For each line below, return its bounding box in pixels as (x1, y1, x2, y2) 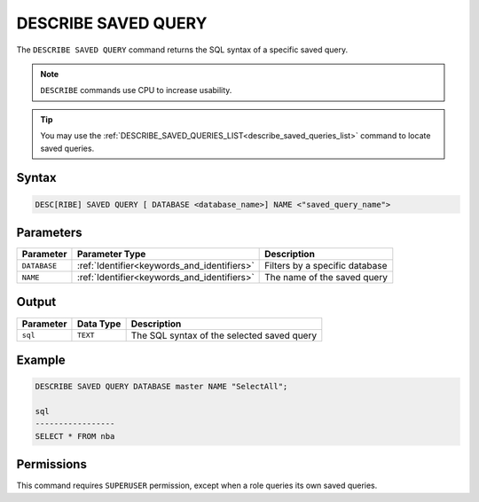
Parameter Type (76, 248, 146, 260)
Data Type (76, 318, 122, 330)
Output (16, 294, 57, 310)
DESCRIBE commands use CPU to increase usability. (40, 85, 232, 96)
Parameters (16, 224, 82, 239)
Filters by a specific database (264, 260, 388, 271)
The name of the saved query (264, 271, 388, 283)
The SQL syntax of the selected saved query (130, 329, 318, 341)
